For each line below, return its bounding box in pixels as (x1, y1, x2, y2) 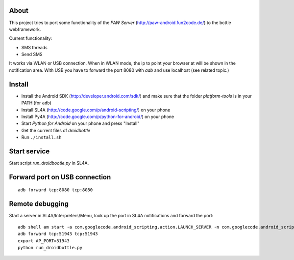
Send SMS (21, 52, 43, 58)
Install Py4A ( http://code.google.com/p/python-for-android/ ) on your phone (21, 114, 174, 119)
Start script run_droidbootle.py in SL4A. (9, 160, 89, 166)
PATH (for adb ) (21, 100, 51, 106)
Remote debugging (9, 200, 69, 208)
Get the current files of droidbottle (21, 127, 91, 133)
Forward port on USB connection (9, 173, 111, 181)
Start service (9, 147, 50, 155)
